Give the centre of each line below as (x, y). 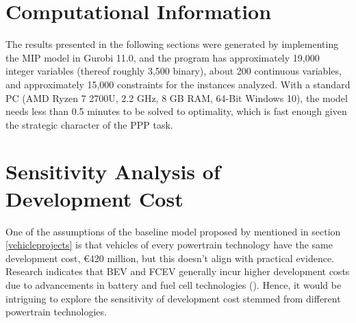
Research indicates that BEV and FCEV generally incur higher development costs (178, 271)
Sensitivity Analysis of (113, 171)
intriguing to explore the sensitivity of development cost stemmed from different (173, 298)
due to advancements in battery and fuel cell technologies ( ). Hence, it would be (174, 284)
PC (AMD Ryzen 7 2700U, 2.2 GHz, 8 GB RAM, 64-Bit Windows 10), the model (177, 98)
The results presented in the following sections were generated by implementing (172, 44)
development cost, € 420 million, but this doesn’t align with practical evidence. (170, 258)
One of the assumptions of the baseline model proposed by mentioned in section (173, 231)
